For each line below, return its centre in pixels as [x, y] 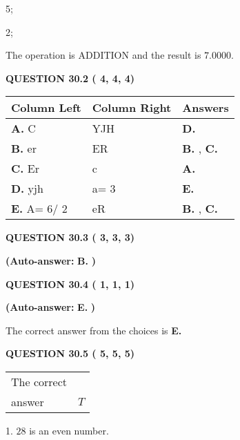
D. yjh [27, 189]
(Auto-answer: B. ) [51, 260]
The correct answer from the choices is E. [94, 330]
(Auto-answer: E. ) [51, 307]
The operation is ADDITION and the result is [103, 55]
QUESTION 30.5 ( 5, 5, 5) [70, 353]
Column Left [46, 108]
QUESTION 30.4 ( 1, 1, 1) [70, 284]
